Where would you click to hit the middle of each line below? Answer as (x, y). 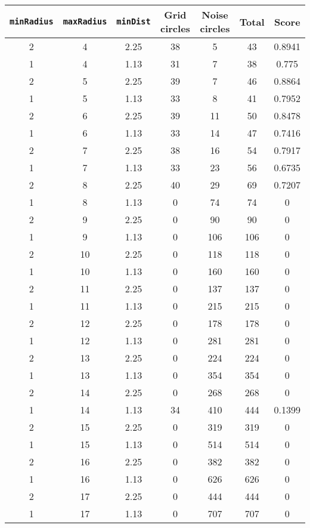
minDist (134, 21)
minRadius (32, 21)
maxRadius (85, 21)
